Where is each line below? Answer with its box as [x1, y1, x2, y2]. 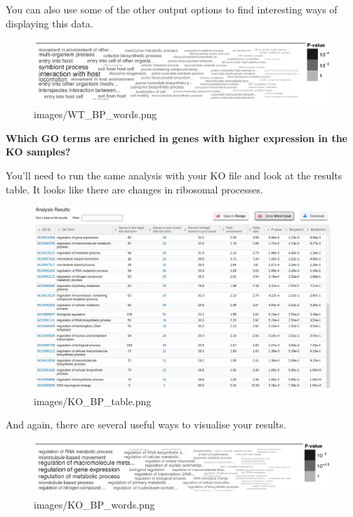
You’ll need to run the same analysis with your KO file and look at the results [6, 168, 342, 183]
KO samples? [6, 144, 71, 159]
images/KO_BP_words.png [34, 497, 155, 512]
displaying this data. [6, 15, 93, 30]
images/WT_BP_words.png [34, 107, 157, 122]
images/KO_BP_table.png [34, 393, 152, 408]
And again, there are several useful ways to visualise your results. [6, 417, 286, 432]
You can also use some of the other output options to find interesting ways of [6, 2, 338, 16]
